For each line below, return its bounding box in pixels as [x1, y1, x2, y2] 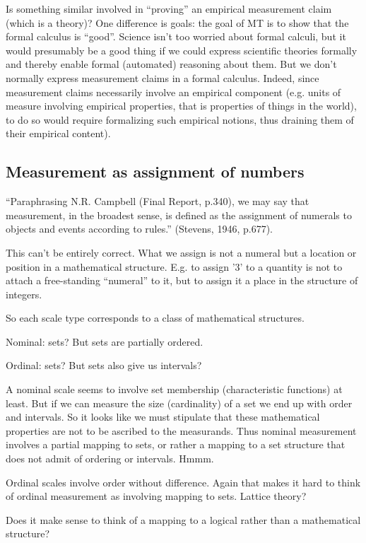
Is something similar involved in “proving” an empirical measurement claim [6, 1, 332, 16]
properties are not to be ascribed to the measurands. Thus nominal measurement [6, 423, 357, 438]
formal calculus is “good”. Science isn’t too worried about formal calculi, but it [6, 29, 346, 44]
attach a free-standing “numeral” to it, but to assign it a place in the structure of [6, 273, 358, 288]
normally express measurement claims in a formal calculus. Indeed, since [6, 70, 319, 85]
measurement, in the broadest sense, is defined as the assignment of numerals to [6, 207, 352, 222]
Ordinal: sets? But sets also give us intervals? [6, 358, 202, 373]
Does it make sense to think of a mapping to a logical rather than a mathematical [6, 512, 361, 527]
